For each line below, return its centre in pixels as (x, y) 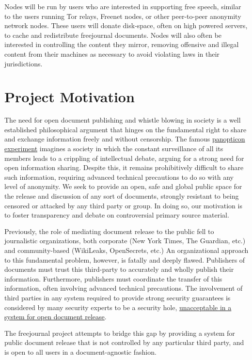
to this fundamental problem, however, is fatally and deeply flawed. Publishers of (125, 259)
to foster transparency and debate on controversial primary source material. (117, 215)
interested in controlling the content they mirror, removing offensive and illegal (122, 44)
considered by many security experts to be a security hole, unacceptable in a (118, 307)
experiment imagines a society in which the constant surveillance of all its (114, 149)
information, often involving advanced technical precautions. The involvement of (124, 288)
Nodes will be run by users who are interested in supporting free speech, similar (123, 6)
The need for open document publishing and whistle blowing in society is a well (123, 120)
